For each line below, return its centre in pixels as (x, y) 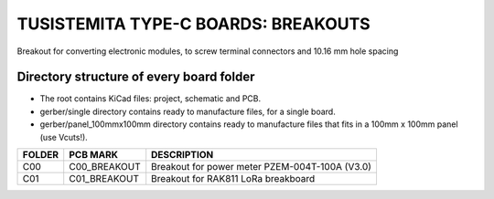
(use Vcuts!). (64, 137)
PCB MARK (94, 155)
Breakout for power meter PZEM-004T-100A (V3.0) (262, 167)
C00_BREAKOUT (105, 167)
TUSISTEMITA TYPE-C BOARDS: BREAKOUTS (193, 24)
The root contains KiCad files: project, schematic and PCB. (150, 99)
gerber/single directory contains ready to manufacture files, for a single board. (188, 111)
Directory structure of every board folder (136, 77)
